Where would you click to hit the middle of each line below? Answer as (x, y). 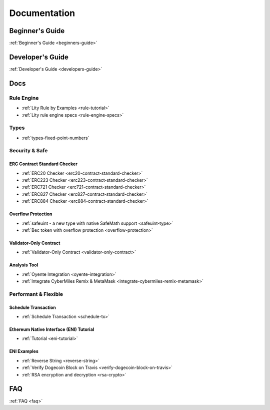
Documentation (42, 13)
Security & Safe (28, 151)
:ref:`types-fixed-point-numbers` (55, 138)
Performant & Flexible (36, 294)
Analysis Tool (24, 265)
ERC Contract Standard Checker (43, 164)
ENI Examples (24, 351)
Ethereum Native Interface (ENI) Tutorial (52, 329)
